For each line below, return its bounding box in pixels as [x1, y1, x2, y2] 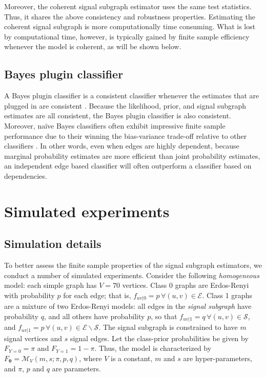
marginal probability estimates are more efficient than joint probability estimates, [4, 150, 260, 161]
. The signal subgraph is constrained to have [98, 322, 238, 332]
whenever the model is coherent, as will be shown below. [4, 41, 181, 52]
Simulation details [4, 236, 101, 252]
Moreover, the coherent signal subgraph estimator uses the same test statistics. [4, 1, 252, 11]
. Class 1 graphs [202, 289, 252, 300]
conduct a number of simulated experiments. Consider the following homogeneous [4, 269, 259, 280]
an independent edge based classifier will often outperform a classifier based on [4, 160, 252, 171]
